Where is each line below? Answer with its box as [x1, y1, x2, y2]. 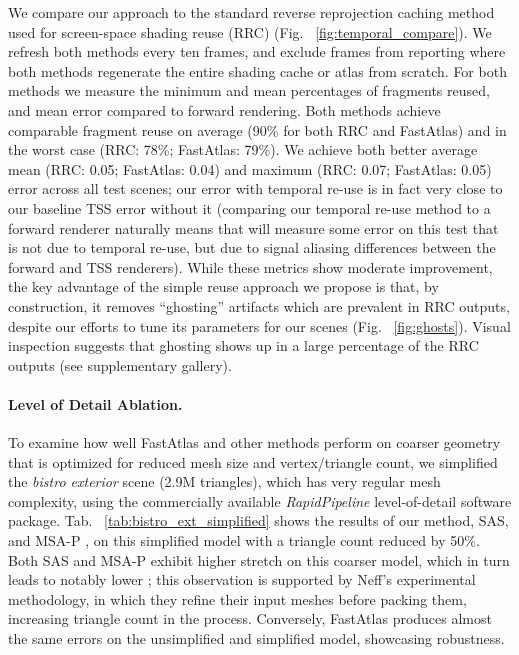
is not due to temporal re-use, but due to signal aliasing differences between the [8, 237, 496, 258]
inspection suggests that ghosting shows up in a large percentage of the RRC [8, 335, 479, 356]
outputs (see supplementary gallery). [8, 354, 232, 375]
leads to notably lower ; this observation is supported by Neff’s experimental [8, 569, 476, 590]
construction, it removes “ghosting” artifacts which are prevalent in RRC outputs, [8, 295, 510, 316]
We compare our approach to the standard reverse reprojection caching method [8, 2, 495, 22]
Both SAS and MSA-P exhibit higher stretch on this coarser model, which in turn [8, 549, 510, 570]
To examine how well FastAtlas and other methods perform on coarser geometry [8, 432, 501, 453]
